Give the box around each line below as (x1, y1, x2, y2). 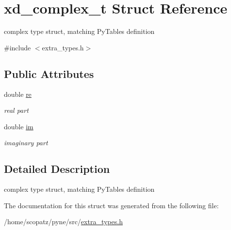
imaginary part (4, 138, 48, 148)
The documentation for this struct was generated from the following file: (4, 200, 219, 210)
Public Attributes (4, 66, 94, 81)
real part (4, 105, 29, 115)
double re (4, 89, 32, 99)
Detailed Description (4, 161, 110, 176)
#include (4, 42, 31, 52)
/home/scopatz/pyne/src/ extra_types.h (4, 216, 123, 227)
